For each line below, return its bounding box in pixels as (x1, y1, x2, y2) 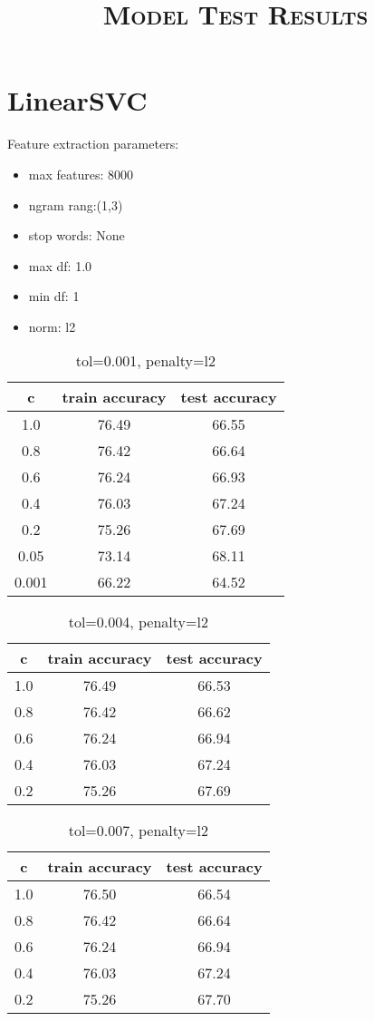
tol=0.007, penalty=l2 (68, 820, 208, 841)
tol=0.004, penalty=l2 (68, 611, 208, 633)
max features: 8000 (28, 164, 134, 183)
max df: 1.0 (28, 256, 92, 275)
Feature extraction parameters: (7, 134, 179, 153)
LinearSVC (7, 82, 148, 119)
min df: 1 (28, 287, 80, 306)
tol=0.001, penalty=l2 (75, 350, 216, 372)
